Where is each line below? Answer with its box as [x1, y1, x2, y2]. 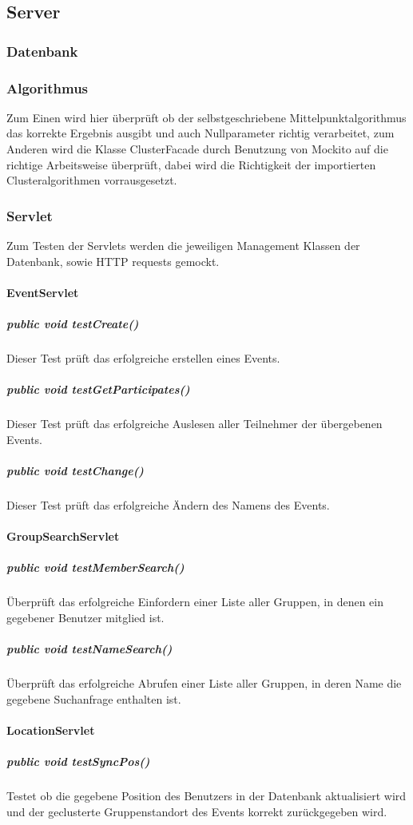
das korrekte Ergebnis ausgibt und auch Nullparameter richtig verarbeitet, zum [6, 125, 395, 141]
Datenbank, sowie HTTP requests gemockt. [6, 252, 220, 269]
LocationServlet [6, 721, 95, 738]
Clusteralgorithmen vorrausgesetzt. [6, 172, 177, 188]
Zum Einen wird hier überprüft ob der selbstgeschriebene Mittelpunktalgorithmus [6, 109, 407, 125]
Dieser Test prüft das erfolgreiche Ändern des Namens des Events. [6, 496, 330, 513]
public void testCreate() [6, 315, 139, 331]
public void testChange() [6, 462, 144, 478]
